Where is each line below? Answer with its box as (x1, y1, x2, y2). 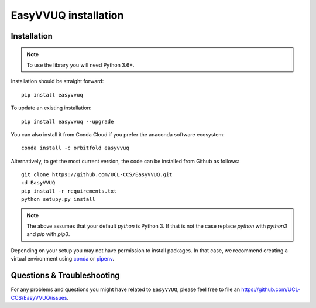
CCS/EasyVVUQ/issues (11, 294, 67, 301)
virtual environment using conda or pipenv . (11, 255, 114, 262)
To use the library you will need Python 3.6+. (26, 61, 135, 69)
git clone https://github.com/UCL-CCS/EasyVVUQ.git (21, 172, 173, 178)
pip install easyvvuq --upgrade (21, 118, 114, 125)
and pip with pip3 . (26, 231, 70, 238)
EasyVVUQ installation (11, 9, 124, 22)
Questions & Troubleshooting (11, 271, 120, 280)
